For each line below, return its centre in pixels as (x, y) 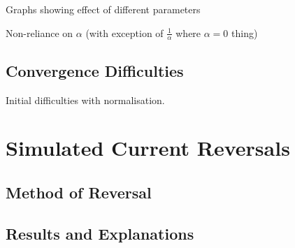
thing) (245, 32)
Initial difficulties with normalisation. (85, 100)
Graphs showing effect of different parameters (103, 9)
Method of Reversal (79, 192)
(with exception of (124, 32)
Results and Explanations (100, 233)
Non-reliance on (39, 32)
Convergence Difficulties (95, 70)
